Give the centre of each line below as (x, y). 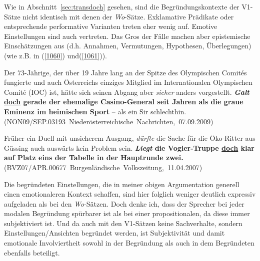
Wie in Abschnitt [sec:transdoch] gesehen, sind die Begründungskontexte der (122, 6)
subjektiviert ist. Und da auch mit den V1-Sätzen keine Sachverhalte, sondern (123, 223)
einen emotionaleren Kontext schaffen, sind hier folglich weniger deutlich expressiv (130, 194)
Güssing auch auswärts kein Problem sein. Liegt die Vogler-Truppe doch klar (129, 147)
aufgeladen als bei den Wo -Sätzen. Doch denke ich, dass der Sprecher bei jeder (124, 203)
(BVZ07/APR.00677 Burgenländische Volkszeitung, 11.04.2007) (103, 167)
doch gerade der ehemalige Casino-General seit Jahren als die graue (124, 102)
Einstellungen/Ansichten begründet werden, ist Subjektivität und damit (114, 233)
